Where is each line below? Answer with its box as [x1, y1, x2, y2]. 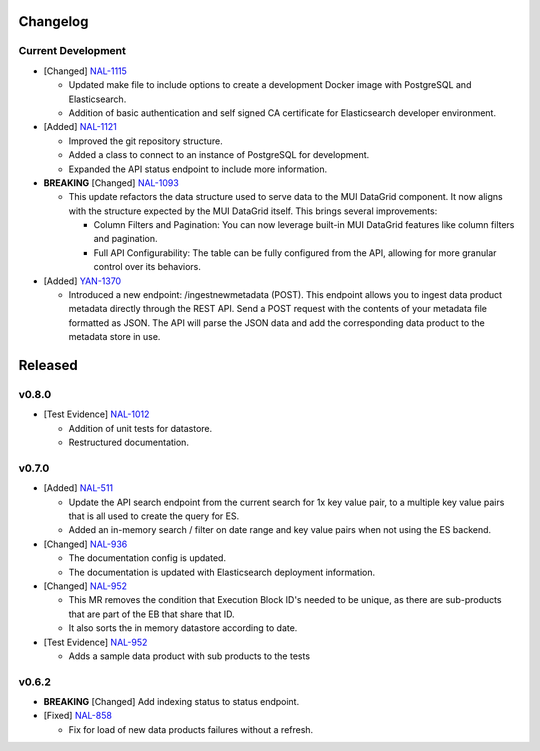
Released [18, 357, 79, 374]
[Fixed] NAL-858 [43, 710, 112, 722]
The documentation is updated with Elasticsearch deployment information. [68, 566, 376, 578]
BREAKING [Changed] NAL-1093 [43, 176, 179, 189]
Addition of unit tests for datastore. [68, 422, 213, 434]
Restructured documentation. [68, 436, 190, 449]
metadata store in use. [68, 331, 161, 343]
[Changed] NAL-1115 [43, 65, 127, 77]
